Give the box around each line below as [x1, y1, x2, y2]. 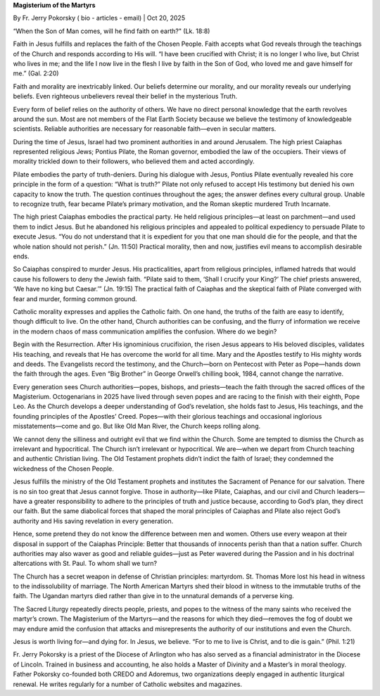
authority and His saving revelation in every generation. [13, 517, 174, 525]
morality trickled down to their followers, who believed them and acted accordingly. [13, 157, 255, 165]
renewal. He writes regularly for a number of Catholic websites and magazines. [13, 680, 243, 688]
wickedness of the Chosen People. [13, 464, 114, 473]
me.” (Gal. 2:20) [13, 69, 59, 77]
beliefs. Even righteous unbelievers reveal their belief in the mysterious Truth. [13, 92, 238, 101]
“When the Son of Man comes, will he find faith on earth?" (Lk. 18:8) [13, 27, 210, 35]
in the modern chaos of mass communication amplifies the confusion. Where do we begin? [13, 327, 277, 336]
